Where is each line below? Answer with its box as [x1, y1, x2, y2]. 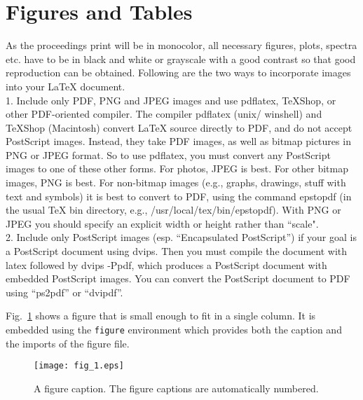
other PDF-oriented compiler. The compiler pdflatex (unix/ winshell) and [6, 106, 322, 121]
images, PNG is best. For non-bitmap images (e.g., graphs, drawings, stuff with [6, 175, 346, 190]
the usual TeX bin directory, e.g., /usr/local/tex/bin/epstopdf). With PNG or [6, 202, 341, 217]
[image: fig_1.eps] [34, 361, 124, 371]
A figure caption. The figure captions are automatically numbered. [34, 380, 319, 395]
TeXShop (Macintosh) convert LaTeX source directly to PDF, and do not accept [6, 120, 352, 135]
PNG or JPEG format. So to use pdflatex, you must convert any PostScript [6, 147, 331, 162]
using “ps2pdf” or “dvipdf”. [6, 284, 123, 299]
